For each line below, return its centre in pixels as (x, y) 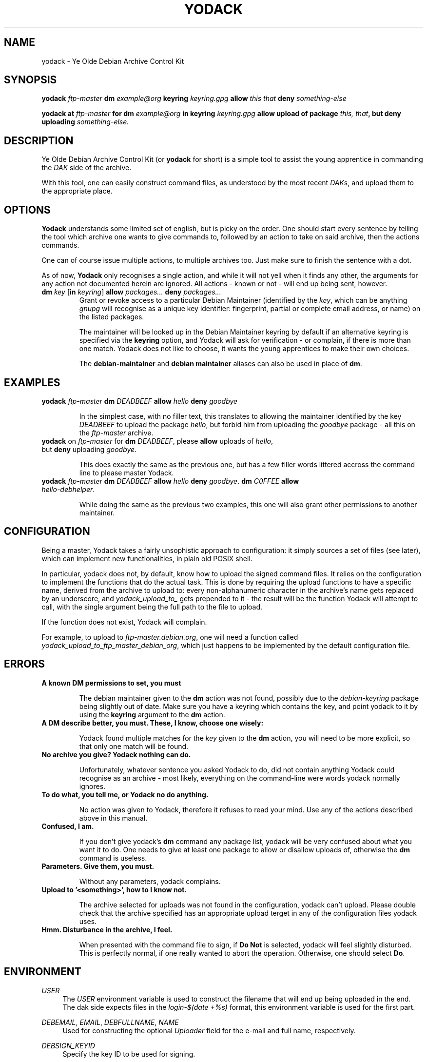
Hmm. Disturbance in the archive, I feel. (107, 929)
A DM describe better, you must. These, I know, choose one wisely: (153, 723)
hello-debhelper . (68, 489)
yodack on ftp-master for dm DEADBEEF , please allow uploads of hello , (157, 441)
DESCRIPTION (39, 140)
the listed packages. (112, 317)
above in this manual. (113, 818)
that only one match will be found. (134, 746)
